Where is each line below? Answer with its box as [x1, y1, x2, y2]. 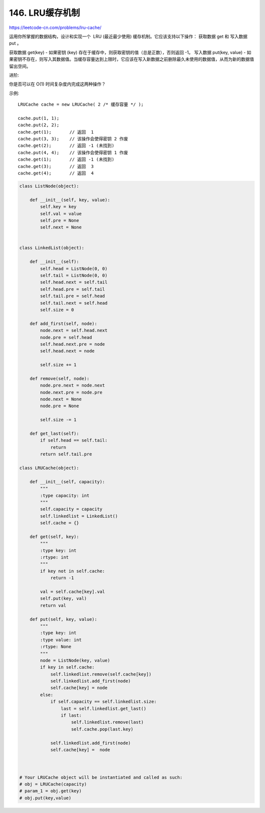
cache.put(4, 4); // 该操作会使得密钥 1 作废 [18, 150, 129, 155]
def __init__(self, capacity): [29, 479, 105, 484]
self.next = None [40, 224, 82, 230]
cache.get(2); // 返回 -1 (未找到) [18, 143, 115, 148]
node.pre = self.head [40, 335, 92, 340]
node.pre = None [40, 403, 79, 409]
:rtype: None [40, 644, 72, 649]
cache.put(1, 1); [18, 115, 59, 121]
